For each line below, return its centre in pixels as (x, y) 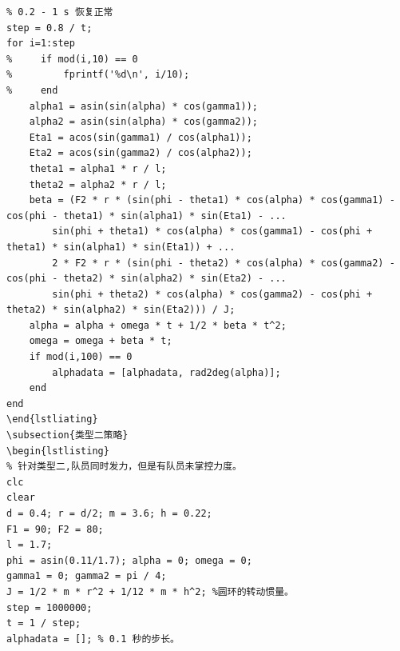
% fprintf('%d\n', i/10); (98, 75)
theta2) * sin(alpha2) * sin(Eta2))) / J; (121, 310)
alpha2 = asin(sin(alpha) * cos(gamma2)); (143, 122)
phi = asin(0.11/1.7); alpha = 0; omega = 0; (129, 560)
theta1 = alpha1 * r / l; (98, 168)
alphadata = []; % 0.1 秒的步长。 (93, 639)
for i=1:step (41, 44)
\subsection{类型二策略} (67, 435)
